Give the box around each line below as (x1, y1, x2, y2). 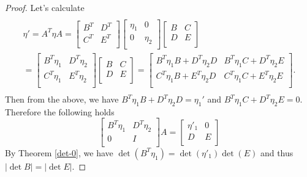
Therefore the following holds (5, 105, 115, 118)
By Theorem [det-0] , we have (5, 146, 113, 159)
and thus (260, 146, 294, 159)
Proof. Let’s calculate (5, 1, 85, 13)
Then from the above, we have (5, 93, 119, 106)
